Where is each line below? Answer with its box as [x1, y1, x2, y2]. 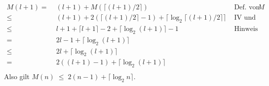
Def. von [234, 4, 260, 11]
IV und [234, 14, 256, 22]
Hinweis [234, 25, 258, 32]
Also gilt [4, 71, 30, 82]
